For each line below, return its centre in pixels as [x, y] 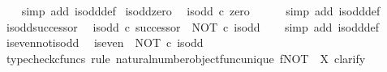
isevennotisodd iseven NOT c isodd [105, 42]
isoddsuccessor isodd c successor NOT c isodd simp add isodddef [193, 26]
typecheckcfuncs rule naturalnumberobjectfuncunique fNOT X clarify [186, 58]
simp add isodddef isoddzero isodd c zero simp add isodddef [201, 11]
